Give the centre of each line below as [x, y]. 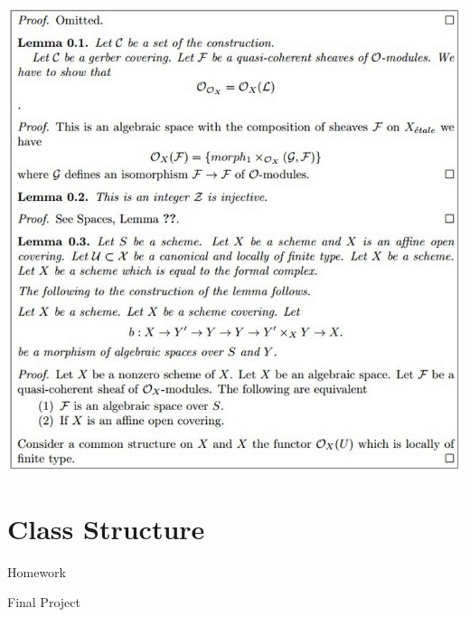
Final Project [44, 602]
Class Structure [106, 528]
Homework [37, 571]
